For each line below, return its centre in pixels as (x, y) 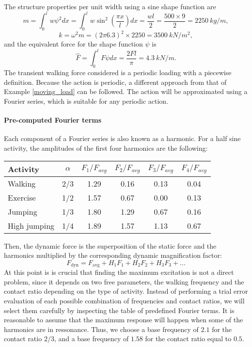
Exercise (22, 197)
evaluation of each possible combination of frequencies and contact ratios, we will (124, 301)
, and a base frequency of (91, 339)
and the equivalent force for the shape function (73, 44)
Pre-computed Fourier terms (53, 120)
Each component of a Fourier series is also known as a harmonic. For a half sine (122, 138)
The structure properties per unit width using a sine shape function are (110, 6)
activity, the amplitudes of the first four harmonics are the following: (106, 148)
